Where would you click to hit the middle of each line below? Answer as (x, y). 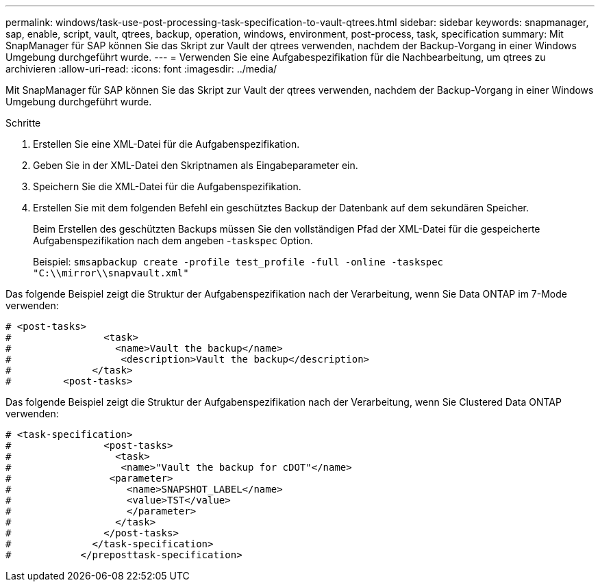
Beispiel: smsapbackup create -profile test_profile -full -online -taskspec (238, 262)
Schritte (23, 123)
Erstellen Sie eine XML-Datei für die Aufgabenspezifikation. (166, 144)
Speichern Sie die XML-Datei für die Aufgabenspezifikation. (167, 186)
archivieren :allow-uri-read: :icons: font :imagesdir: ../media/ (141, 69)
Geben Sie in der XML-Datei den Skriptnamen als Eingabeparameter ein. (196, 165)
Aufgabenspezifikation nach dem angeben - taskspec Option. (173, 240)
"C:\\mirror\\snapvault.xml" (111, 273)
